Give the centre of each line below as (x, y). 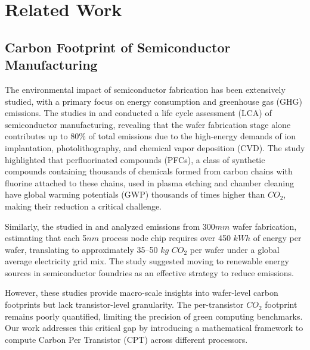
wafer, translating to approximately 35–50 (81, 249)
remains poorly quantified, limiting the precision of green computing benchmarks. (154, 316)
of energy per (277, 238)
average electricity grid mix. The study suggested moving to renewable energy (147, 261)
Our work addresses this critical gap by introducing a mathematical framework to (154, 328)
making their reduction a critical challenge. (83, 206)
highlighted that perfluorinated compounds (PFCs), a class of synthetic (135, 159)
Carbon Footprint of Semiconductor (118, 47)
